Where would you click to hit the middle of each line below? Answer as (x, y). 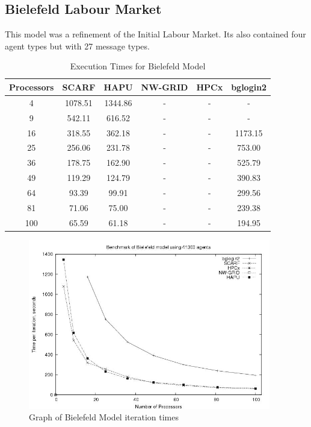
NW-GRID (165, 87)
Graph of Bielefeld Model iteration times (104, 417)
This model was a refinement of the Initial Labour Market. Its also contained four (155, 34)
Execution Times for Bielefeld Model (138, 66)
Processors (32, 87)
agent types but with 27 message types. (77, 46)
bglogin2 (249, 87)
